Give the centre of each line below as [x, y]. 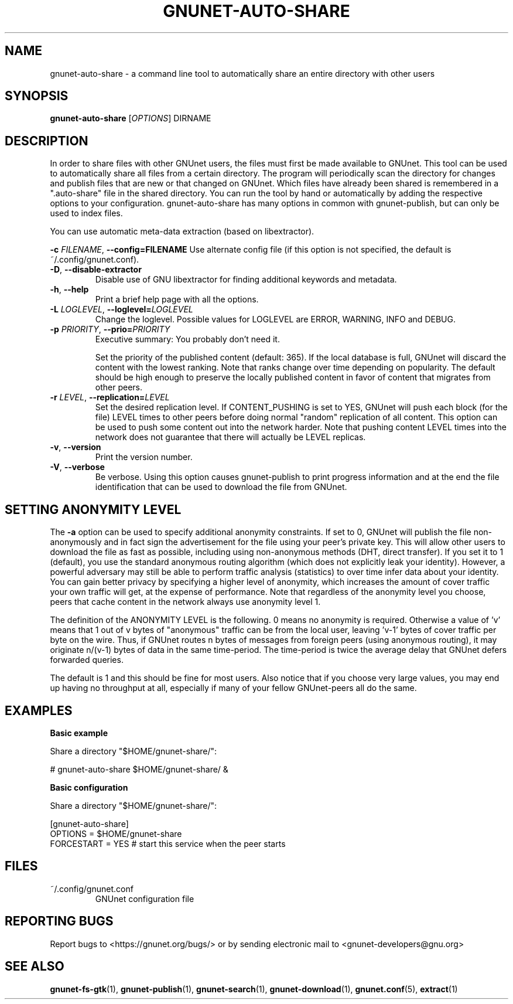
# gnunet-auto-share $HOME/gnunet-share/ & [139, 769]
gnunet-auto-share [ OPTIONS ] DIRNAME [131, 118]
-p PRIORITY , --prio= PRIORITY [110, 329]
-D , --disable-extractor [96, 270]
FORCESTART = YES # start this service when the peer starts [168, 843]
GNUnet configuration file [145, 899]
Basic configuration [89, 787]
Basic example [79, 733]
